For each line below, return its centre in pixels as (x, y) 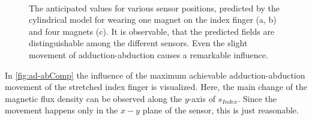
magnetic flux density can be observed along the (93, 98)
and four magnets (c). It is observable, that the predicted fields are (152, 31)
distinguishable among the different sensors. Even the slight (138, 43)
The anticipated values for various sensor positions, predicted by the (154, 7)
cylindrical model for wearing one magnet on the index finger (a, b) (153, 19)
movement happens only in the (61, 110)
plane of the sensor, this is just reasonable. (220, 110)
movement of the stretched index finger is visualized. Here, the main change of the (156, 87)
